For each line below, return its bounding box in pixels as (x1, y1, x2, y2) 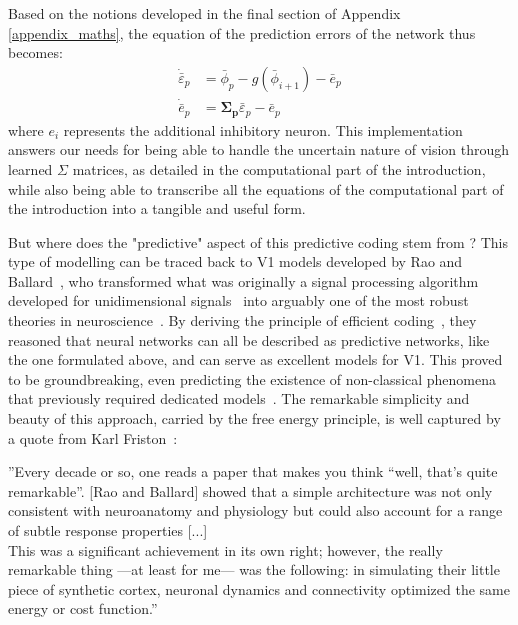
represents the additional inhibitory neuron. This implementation (63, 119, 463, 140)
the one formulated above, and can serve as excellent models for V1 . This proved (8, 349, 503, 370)
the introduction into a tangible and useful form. (8, 198, 306, 219)
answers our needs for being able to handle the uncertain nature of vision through (8, 139, 510, 160)
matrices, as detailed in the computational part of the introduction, (72, 158, 486, 179)
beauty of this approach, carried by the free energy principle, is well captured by (8, 408, 501, 429)
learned (8, 158, 53, 179)
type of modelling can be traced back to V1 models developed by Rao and (8, 251, 463, 272)
